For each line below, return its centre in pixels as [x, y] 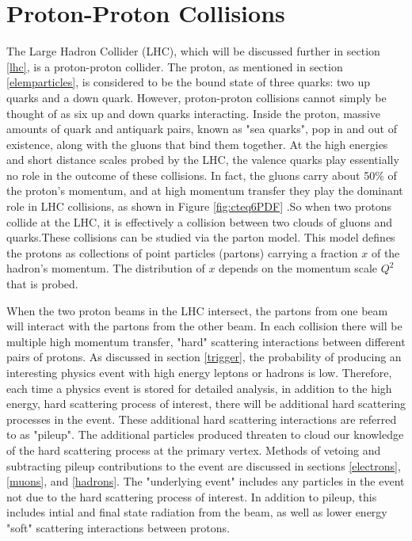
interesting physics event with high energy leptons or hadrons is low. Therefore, [199, 372]
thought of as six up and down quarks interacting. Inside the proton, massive [193, 113]
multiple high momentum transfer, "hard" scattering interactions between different [206, 341]
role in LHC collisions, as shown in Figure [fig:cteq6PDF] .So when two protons [199, 206]
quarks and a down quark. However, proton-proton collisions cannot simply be [196, 97]
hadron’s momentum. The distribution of [106, 268]
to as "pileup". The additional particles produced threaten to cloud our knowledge [205, 434]
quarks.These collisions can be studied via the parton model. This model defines [201, 237]
